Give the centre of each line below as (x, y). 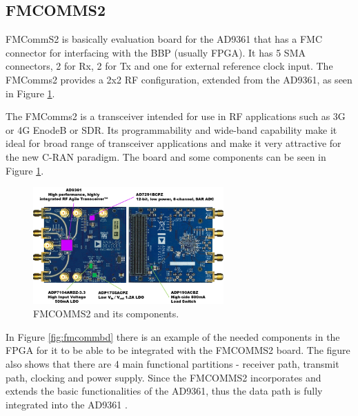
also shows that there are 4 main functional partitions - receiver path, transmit (172, 363)
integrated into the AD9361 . (67, 404)
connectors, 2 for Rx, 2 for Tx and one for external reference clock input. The (169, 66)
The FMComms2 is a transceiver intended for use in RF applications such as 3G (176, 116)
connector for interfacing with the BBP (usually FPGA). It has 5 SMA (156, 52)
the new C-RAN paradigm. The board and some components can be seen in (166, 156)
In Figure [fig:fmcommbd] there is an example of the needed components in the (173, 336)
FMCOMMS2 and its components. (106, 314)
